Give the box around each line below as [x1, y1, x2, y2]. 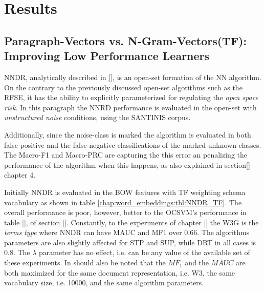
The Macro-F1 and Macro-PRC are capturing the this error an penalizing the [4, 149, 248, 160]
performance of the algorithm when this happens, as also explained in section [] [4, 159, 250, 170]
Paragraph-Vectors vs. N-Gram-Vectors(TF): [4, 32, 247, 48]
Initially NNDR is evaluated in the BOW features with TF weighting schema [4, 186, 246, 197]
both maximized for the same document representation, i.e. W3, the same [4, 267, 235, 278]
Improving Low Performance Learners [4, 48, 210, 64]
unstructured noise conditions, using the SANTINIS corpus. [4, 112, 191, 123]
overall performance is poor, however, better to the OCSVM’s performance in [4, 207, 247, 218]
